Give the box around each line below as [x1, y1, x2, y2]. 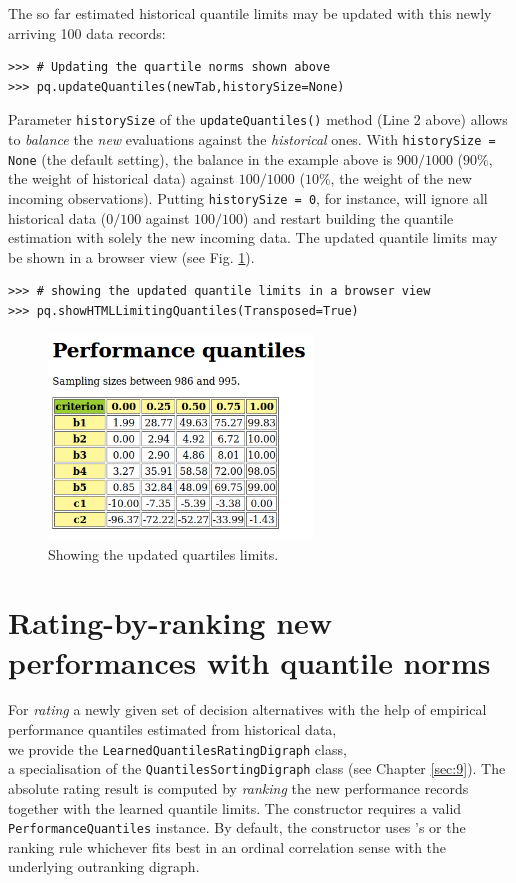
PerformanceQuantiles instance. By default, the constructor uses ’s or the [8, 817, 466, 838]
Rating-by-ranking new [8, 602, 333, 643]
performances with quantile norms [8, 641, 491, 682]
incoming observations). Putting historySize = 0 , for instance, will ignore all [8, 187, 488, 208]
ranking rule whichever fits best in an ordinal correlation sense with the [8, 836, 447, 857]
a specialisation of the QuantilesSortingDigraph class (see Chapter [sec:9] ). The [8, 758, 506, 779]
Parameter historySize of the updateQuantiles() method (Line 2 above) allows [8, 109, 508, 130]
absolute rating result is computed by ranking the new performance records [8, 777, 469, 798]
